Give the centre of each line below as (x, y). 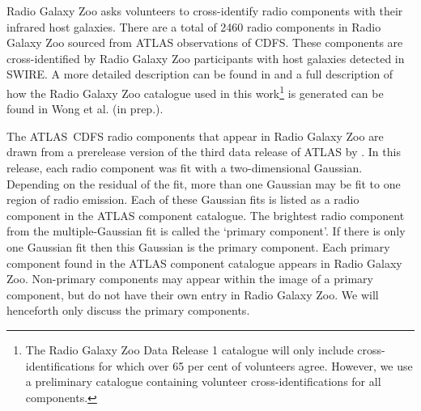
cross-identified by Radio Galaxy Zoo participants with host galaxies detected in (206, 58)
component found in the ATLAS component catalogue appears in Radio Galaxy (204, 263)
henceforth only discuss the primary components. (128, 310)
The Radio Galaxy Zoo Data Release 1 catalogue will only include (189, 349)
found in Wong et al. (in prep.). (85, 109)
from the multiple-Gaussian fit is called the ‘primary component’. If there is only (206, 231)
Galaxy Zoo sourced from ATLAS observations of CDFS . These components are (205, 42)
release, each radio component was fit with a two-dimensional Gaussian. (185, 167)
